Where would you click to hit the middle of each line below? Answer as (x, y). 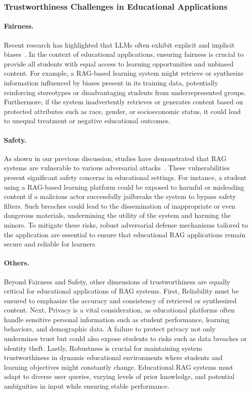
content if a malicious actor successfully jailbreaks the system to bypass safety (120, 196)
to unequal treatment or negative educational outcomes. (87, 121)
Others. (17, 263)
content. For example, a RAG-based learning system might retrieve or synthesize (124, 73)
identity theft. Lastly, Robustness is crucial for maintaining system (103, 348)
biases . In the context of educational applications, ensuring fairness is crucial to (124, 54)
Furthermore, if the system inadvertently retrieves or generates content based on (124, 102)
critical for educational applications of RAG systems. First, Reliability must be (121, 291)
